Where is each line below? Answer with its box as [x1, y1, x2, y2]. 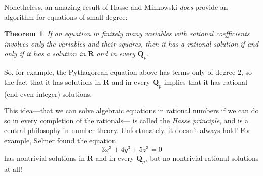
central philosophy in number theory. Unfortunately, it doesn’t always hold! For [4, 125, 251, 136]
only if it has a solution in [4, 48, 86, 59]
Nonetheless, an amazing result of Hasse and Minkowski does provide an [4, 2, 228, 12]
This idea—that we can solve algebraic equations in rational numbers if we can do [4, 105, 259, 116]
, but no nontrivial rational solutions [145, 152, 259, 163]
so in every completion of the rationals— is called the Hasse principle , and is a [4, 115, 249, 125]
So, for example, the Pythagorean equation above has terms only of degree [4, 67, 236, 77]
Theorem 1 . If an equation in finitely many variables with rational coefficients [4, 28, 250, 39]
